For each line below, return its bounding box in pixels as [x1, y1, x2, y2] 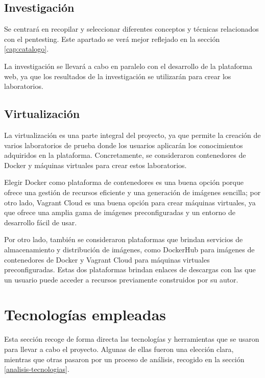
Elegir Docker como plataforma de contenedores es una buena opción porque [4, 177, 244, 187]
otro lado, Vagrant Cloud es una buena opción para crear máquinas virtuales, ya [4, 197, 256, 207]
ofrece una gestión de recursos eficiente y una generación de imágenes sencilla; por [4, 186, 261, 197]
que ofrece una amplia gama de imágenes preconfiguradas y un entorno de [4, 207, 235, 218]
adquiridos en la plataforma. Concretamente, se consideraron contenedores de [4, 150, 246, 160]
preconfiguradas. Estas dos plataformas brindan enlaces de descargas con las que [4, 264, 256, 275]
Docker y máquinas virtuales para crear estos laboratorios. [4, 159, 187, 170]
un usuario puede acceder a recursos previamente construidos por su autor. [4, 274, 238, 285]
